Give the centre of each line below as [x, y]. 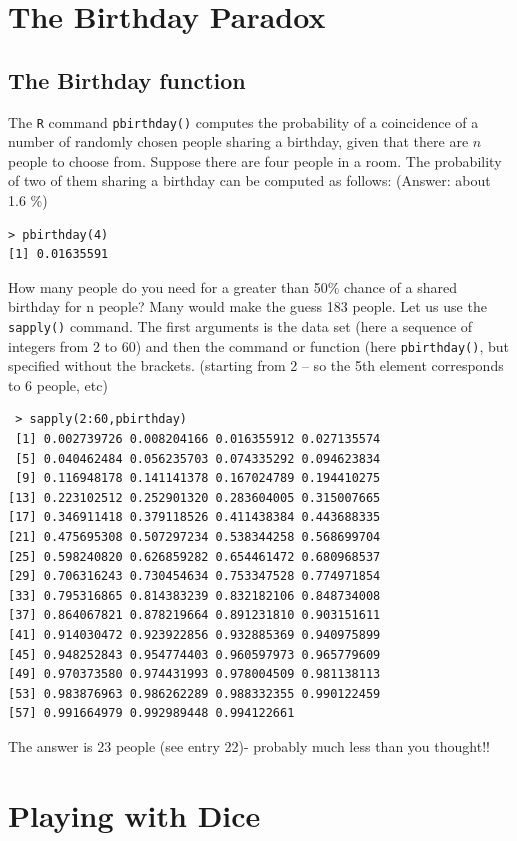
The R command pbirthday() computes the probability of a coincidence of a [243, 121]
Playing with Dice [134, 814]
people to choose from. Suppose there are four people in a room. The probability [255, 160]
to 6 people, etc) [58, 384]
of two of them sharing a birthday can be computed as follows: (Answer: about [249, 180]
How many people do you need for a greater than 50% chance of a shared [232, 286]
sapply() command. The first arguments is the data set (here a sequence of [240, 325]
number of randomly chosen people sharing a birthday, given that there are [238, 141]
